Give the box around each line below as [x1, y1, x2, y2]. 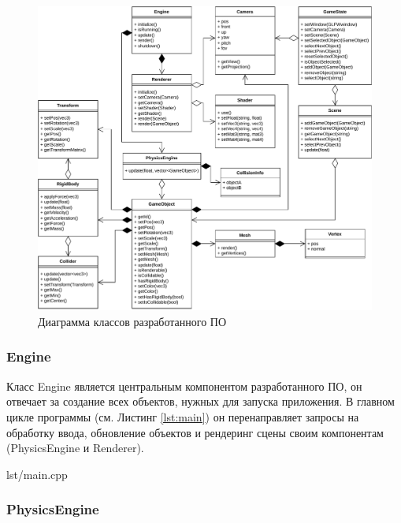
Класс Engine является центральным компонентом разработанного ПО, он [6, 377, 362, 394]
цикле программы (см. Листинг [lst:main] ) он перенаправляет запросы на [6, 408, 359, 425]
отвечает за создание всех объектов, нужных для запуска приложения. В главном [6, 393, 395, 410]
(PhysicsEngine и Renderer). [6, 440, 144, 456]
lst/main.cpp [6, 466, 68, 482]
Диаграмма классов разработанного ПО [38, 313, 227, 329]
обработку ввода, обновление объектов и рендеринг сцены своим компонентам [6, 424, 384, 440]
